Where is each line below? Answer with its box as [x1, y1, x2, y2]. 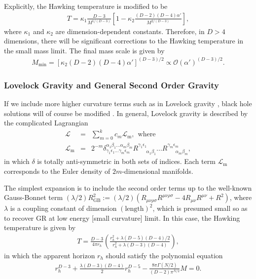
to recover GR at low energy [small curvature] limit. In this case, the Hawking [4, 212, 240, 223]
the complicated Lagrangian [4, 118, 88, 128]
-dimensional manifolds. [122, 166, 193, 176]
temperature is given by [4, 222, 76, 233]
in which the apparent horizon [4, 250, 95, 260]
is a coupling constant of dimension [10, 203, 117, 213]
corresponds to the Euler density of [4, 166, 110, 176]
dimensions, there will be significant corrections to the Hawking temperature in [4, 36, 244, 46]
